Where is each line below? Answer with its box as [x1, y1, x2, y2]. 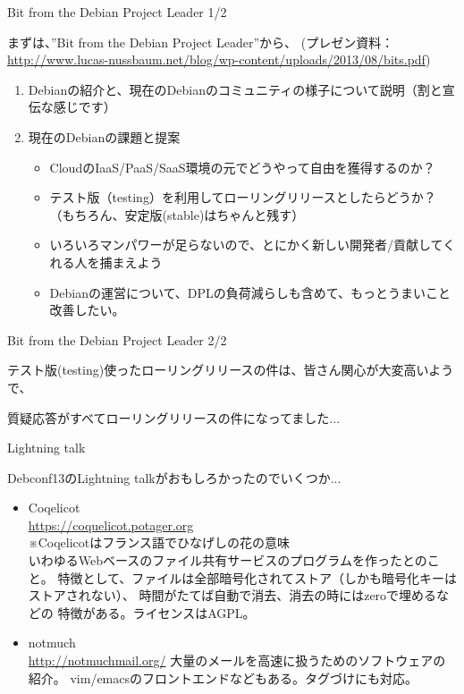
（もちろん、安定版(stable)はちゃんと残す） [49, 205, 305, 224]
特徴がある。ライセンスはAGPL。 [57, 603, 256, 622]
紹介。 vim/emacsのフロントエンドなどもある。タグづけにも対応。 [28, 668, 418, 687]
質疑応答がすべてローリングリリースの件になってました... [7, 408, 341, 427]
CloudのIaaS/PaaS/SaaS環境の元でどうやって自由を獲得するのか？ [49, 157, 435, 176]
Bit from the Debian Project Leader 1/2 [7, 3, 227, 21]
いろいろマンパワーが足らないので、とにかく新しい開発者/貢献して [49, 235, 443, 254]
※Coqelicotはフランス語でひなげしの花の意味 [28, 533, 290, 552]
